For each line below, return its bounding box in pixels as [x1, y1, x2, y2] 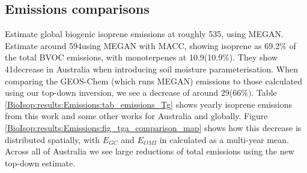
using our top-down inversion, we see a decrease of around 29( [5, 86, 233, 99]
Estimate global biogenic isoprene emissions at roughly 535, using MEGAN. [5, 28, 284, 40]
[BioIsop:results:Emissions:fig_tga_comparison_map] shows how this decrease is [5, 121, 302, 133]
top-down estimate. [5, 156, 76, 169]
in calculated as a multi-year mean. [159, 133, 289, 145]
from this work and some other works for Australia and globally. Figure [5, 110, 268, 122]
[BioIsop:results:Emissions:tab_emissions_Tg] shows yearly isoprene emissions [5, 98, 293, 110]
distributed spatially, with [5, 133, 100, 145]
